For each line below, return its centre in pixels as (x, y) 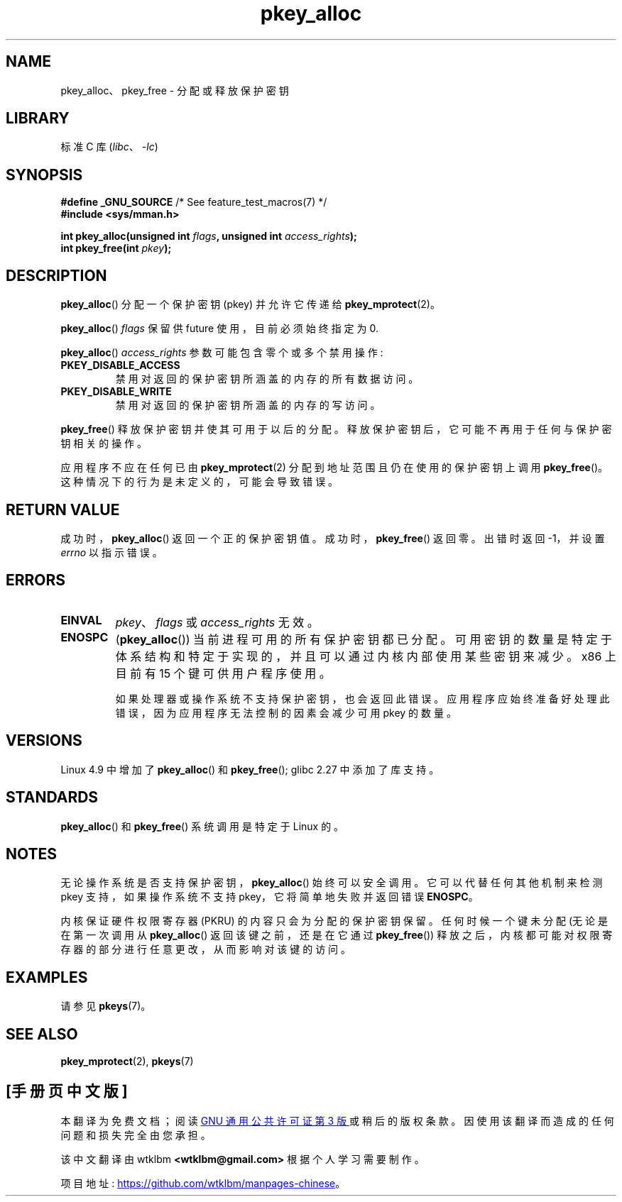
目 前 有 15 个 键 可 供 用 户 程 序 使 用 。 (223, 673)
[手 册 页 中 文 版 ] (67, 1091)
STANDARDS (52, 798)
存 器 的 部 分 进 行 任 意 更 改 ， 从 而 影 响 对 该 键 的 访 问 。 (206, 949)
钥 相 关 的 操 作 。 (104, 443)
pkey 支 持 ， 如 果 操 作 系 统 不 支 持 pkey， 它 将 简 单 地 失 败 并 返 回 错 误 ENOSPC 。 (269, 897)
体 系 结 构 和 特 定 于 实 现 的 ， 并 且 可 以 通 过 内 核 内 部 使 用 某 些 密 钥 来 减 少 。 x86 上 (366, 656)
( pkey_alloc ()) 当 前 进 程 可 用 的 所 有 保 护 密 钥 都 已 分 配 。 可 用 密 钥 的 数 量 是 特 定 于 (364, 639)
